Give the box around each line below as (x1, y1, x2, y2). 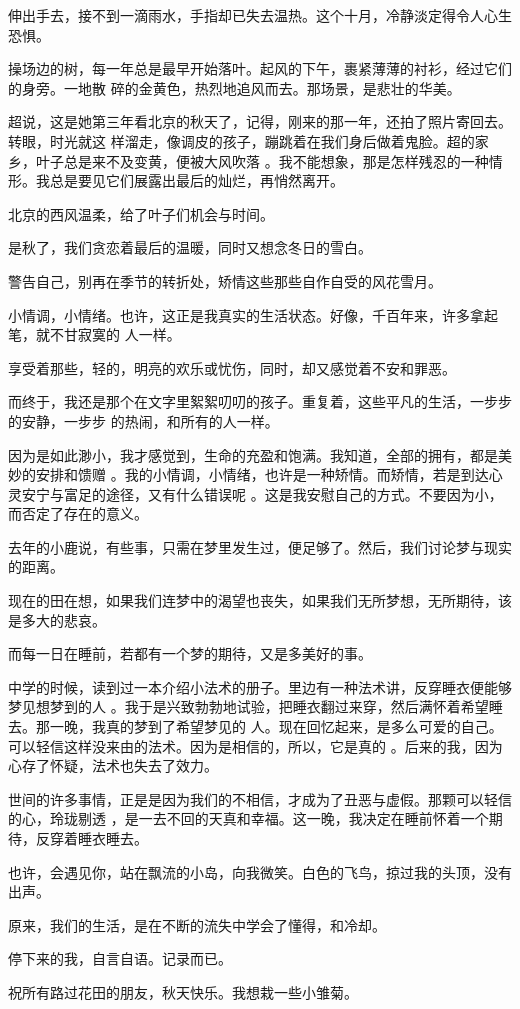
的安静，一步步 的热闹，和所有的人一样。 (8, 410, 279, 431)
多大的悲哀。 (21, 609, 106, 630)
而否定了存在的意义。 (8, 503, 148, 524)
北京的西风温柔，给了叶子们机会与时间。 (8, 203, 274, 224)
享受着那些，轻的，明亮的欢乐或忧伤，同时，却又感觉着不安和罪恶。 (8, 357, 456, 378)
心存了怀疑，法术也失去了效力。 (8, 755, 218, 776)
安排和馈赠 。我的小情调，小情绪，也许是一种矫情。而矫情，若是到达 (35, 464, 489, 485)
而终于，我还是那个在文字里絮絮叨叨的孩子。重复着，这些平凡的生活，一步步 (8, 391, 512, 412)
